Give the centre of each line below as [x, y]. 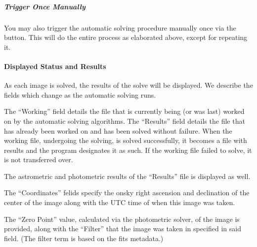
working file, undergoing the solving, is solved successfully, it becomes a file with [126, 140]
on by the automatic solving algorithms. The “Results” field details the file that [125, 121]
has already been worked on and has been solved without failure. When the [118, 130]
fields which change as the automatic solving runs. [80, 94]
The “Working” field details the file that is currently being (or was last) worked [124, 111]
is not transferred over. [39, 159]
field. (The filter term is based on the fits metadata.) [84, 238]
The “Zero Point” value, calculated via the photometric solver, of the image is [122, 219]
